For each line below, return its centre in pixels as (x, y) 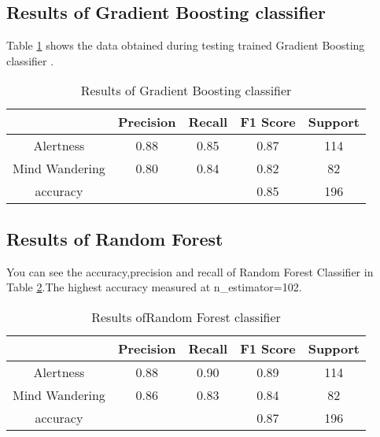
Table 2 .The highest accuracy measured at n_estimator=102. (154, 287)
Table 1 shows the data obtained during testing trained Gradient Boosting (186, 45)
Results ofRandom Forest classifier (186, 317)
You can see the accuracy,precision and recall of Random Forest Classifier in (190, 271)
